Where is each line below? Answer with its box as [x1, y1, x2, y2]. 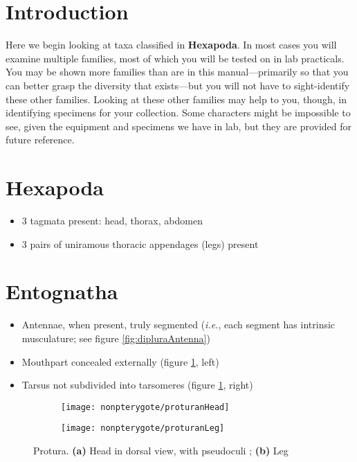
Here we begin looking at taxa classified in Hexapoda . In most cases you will [6, 37, 337, 52]
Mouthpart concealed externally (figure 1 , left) [21, 354, 219, 368]
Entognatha [6, 277, 118, 305]
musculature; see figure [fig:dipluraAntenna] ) [21, 330, 210, 345]
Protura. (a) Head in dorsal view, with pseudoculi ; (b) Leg [33, 443, 289, 457]
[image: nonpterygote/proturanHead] [61, 402, 230, 412]
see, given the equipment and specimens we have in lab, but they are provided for [6, 118, 352, 133]
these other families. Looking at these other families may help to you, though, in [6, 91, 347, 106]
